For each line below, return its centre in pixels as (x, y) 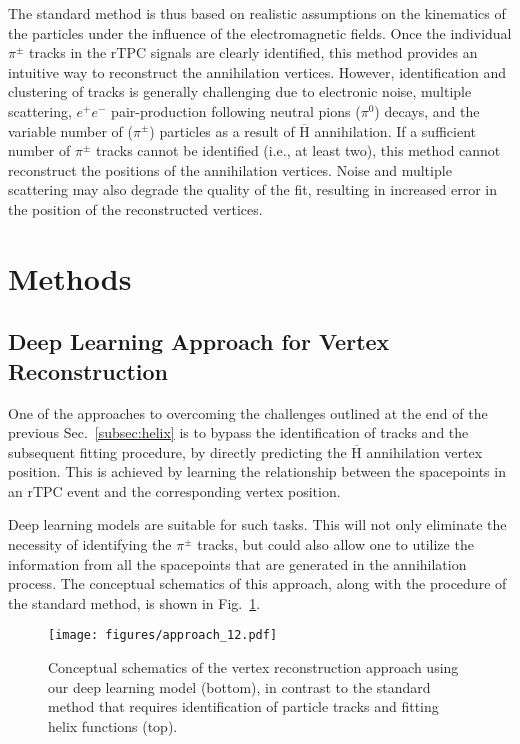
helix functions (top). (113, 725)
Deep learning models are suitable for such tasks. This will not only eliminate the (257, 524)
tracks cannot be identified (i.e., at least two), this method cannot (298, 150)
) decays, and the (427, 110)
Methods (70, 277)
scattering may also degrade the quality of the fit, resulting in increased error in (253, 189)
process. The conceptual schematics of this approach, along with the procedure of (257, 583)
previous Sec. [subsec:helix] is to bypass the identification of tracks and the (238, 432)
